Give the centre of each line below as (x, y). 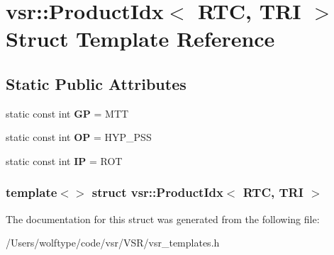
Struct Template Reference (140, 39)
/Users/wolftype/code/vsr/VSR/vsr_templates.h (113, 243)
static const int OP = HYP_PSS (79, 137)
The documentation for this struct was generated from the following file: (163, 219)
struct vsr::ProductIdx (157, 192)
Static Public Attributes (96, 83)
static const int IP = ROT (64, 160)
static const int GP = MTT (67, 113)
